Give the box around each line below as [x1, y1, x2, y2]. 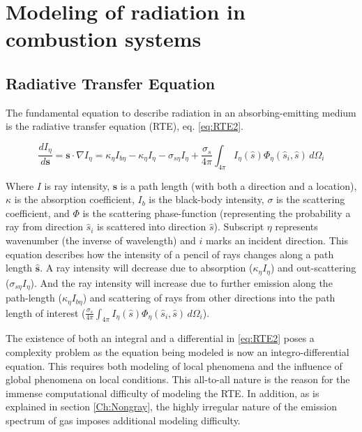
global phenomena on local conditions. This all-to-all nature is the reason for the [6, 372, 350, 387]
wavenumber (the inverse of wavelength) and [6, 233, 196, 248]
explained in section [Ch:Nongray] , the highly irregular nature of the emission [6, 399, 337, 414]
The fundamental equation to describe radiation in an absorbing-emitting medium [6, 105, 356, 119]
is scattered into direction [97, 219, 206, 234]
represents [275, 219, 318, 234]
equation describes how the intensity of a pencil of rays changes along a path [6, 246, 334, 261]
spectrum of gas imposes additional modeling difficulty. [6, 412, 241, 427]
